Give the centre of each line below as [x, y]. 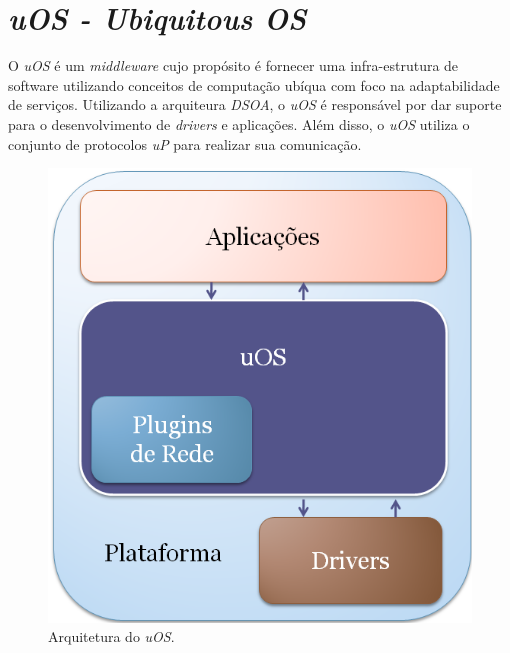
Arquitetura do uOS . [111, 636]
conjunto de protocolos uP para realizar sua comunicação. [185, 143]
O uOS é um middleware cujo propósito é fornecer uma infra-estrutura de [233, 65]
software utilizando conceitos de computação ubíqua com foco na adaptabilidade [254, 84]
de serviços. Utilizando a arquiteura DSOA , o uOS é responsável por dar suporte [255, 104]
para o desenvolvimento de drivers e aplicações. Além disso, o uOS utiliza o [239, 123]
